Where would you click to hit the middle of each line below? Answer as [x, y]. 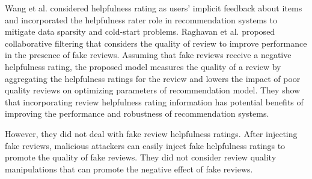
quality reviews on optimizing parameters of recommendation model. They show [153, 90]
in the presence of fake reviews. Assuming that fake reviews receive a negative [148, 55]
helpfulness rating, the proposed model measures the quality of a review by [143, 66]
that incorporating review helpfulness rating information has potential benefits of [154, 101]
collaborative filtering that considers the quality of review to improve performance [156, 43]
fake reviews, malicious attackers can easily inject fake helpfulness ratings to [145, 145]
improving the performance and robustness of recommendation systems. [137, 113]
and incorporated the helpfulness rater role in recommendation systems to [141, 19]
